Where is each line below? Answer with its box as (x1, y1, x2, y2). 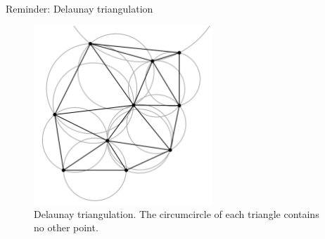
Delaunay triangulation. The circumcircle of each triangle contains (34, 206, 319, 221)
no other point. (34, 220, 98, 235)
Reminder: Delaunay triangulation (6, 1, 153, 15)
